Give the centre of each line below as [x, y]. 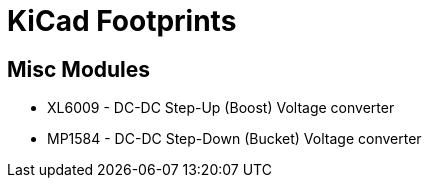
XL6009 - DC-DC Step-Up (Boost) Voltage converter [221, 108]
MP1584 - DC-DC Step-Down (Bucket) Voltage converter [234, 139]
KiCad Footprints [122, 21]
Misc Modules [79, 69]
